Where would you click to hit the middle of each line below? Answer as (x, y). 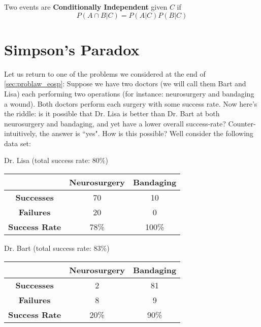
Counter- (242, 123)
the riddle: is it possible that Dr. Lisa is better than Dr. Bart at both (112, 113)
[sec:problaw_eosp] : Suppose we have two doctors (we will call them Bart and (125, 84)
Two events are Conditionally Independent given (86, 7)
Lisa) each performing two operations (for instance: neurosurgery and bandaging (129, 93)
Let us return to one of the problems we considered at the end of (105, 73)
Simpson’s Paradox (72, 49)
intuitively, (21, 133)
